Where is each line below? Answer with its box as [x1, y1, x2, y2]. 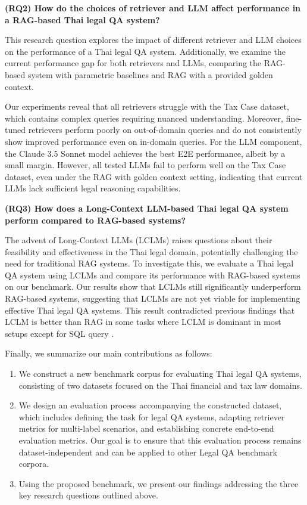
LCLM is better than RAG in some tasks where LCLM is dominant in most [5, 315, 281, 328]
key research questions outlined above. [18, 489, 158, 501]
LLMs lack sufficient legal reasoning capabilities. [5, 182, 181, 194]
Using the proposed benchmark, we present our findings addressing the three [18, 477, 299, 489]
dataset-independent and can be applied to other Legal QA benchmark [18, 445, 277, 458]
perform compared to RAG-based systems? [5, 213, 186, 226]
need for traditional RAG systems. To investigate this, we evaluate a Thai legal [5, 257, 294, 269]
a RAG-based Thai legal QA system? [5, 13, 160, 26]
